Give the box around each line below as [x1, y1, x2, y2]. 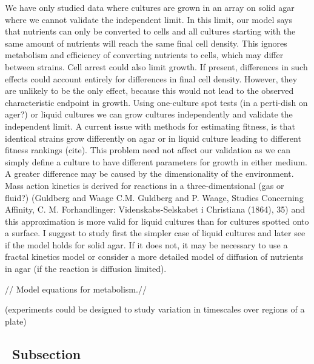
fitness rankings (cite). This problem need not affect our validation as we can [5, 144, 291, 156]
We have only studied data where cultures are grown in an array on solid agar [5, 1, 295, 13]
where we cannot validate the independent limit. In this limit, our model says [5, 13, 292, 25]
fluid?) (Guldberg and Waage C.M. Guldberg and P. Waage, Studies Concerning [5, 191, 304, 204]
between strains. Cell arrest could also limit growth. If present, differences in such [5, 60, 308, 73]
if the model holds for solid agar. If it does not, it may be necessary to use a [5, 238, 288, 251]
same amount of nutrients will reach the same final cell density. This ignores [5, 36, 287, 49]
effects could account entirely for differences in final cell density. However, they [5, 72, 298, 85]
